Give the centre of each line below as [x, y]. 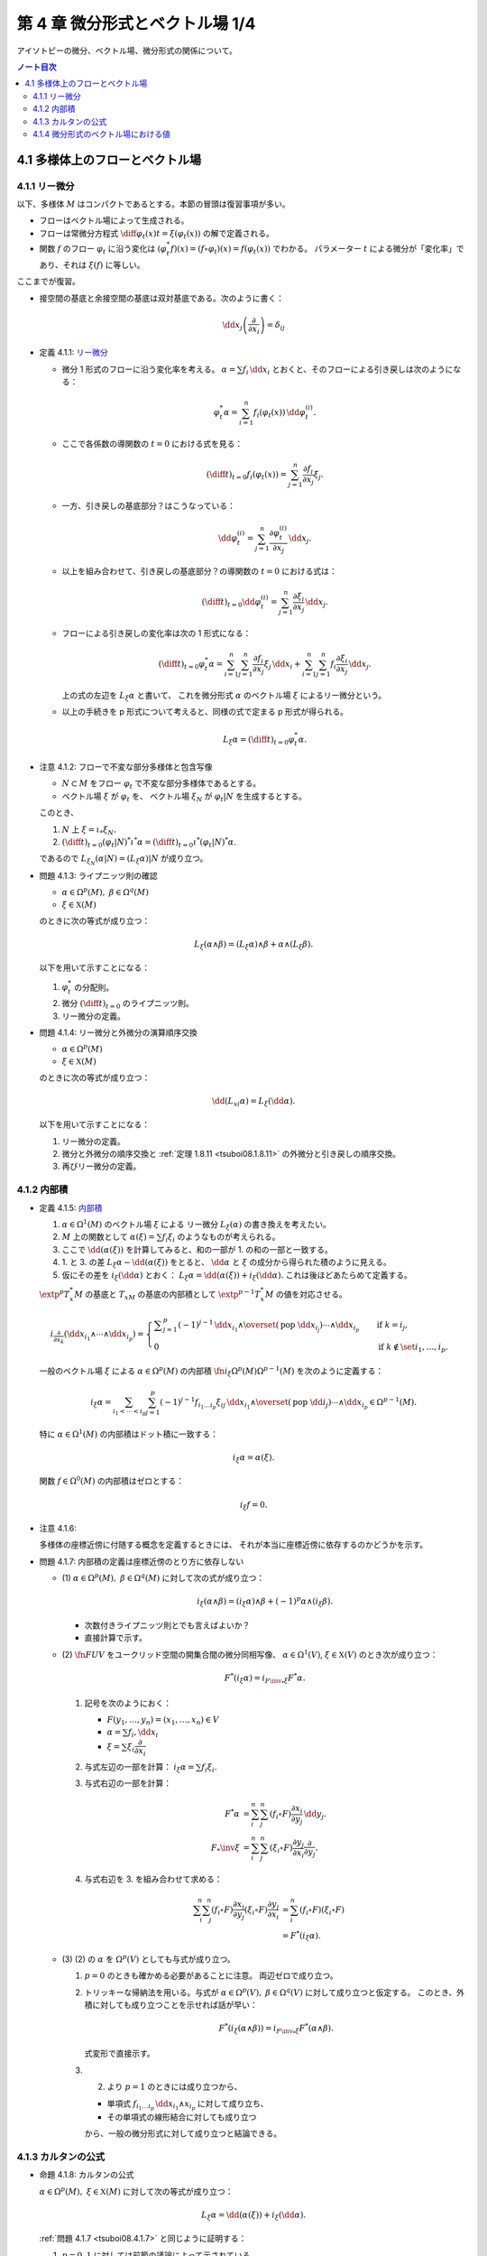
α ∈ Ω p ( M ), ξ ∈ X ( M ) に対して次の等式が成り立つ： [136, 2191]
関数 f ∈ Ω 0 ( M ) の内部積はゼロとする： [112, 1480]
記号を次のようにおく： [128, 1703]
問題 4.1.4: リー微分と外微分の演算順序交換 [119, 1032]
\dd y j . [315, 1815]
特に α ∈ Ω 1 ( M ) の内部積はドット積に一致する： [129, 1433]
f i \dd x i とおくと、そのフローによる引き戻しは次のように [348, 370]
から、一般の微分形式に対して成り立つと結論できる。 [183, 2133]
